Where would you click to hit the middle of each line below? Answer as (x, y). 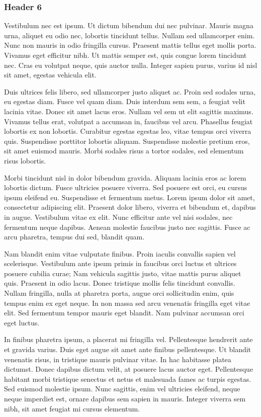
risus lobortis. (25, 160)
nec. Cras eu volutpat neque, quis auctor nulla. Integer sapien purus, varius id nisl (131, 65)
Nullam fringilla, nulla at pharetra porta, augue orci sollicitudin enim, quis (119, 293)
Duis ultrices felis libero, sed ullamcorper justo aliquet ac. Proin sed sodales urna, (130, 91)
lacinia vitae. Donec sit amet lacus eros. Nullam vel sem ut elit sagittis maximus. (129, 111)
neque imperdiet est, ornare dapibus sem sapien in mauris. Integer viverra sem (125, 398)
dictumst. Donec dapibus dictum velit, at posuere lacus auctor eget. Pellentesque (129, 369)
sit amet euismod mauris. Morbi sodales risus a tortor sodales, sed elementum (124, 151)
